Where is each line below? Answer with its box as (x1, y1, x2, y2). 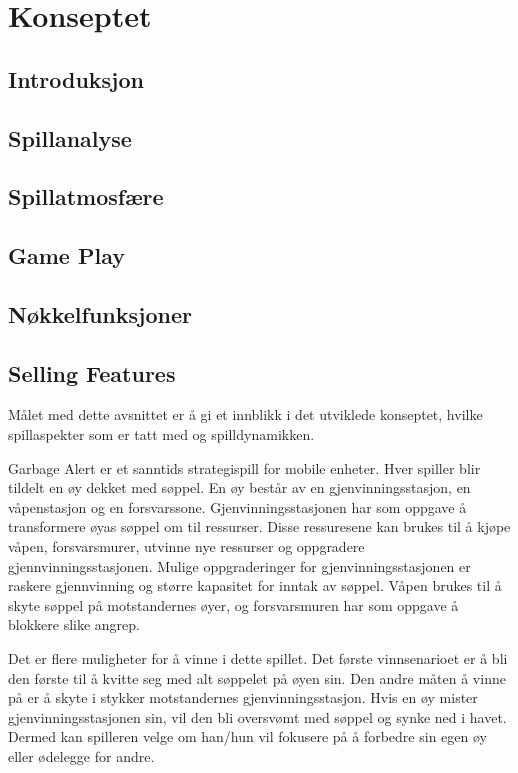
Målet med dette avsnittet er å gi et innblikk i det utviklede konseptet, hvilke (8, 404, 483, 425)
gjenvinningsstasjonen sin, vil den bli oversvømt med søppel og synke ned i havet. (8, 706, 507, 727)
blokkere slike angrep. (8, 614, 140, 635)
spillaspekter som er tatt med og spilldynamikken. (8, 424, 315, 445)
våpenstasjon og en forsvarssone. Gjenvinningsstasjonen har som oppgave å (8, 496, 467, 517)
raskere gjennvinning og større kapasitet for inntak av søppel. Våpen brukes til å (8, 575, 502, 596)
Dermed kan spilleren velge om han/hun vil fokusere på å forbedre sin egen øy (8, 726, 487, 747)
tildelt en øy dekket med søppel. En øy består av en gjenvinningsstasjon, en (8, 477, 471, 498)
